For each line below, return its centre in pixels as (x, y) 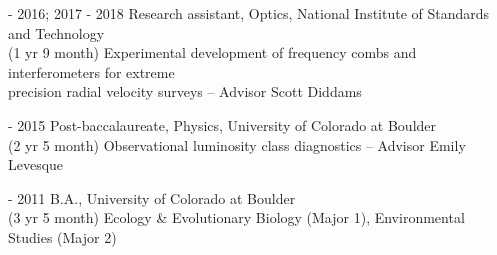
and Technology (56, 32)
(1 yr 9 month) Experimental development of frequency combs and (212, 52)
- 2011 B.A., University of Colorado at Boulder (152, 197)
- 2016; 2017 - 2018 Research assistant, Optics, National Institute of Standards (249, 13)
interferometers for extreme (91, 71)
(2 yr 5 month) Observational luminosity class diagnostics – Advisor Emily (237, 144)
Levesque (36, 164)
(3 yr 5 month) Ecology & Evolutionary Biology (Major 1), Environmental (236, 217)
